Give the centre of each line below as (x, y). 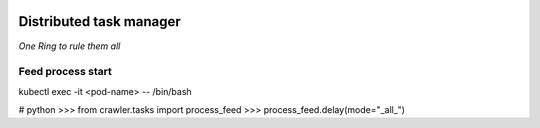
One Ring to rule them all (69, 46)
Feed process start (65, 72)
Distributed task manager (100, 21)
